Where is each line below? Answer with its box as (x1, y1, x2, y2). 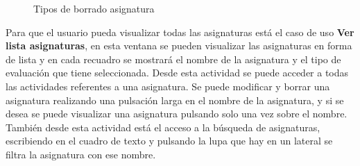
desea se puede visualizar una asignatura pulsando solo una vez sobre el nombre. (6, 106, 348, 121)
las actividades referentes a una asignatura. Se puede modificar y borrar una (6, 78, 330, 93)
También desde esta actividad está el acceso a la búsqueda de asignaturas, (6, 119, 320, 134)
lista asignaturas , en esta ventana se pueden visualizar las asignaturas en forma (6, 38, 352, 53)
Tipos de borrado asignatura (33, 1, 155, 15)
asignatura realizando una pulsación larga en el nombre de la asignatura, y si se (6, 92, 344, 107)
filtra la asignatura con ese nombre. (6, 147, 156, 161)
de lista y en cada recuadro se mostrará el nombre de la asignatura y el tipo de (6, 51, 341, 66)
